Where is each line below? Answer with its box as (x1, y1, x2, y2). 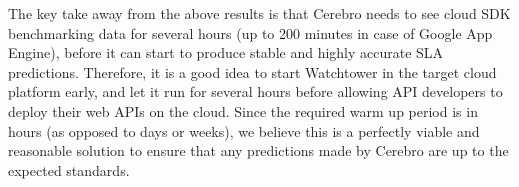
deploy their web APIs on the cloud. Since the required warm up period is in (8, 100, 478, 121)
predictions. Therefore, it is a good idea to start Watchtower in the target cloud (8, 61, 497, 82)
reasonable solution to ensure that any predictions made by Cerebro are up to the (8, 140, 509, 161)
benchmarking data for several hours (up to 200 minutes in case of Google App (8, 22, 493, 43)
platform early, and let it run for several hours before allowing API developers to (8, 81, 503, 102)
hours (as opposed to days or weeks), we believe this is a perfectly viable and (8, 120, 480, 141)
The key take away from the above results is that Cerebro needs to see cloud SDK (8, 3, 511, 23)
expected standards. (8, 159, 130, 180)
